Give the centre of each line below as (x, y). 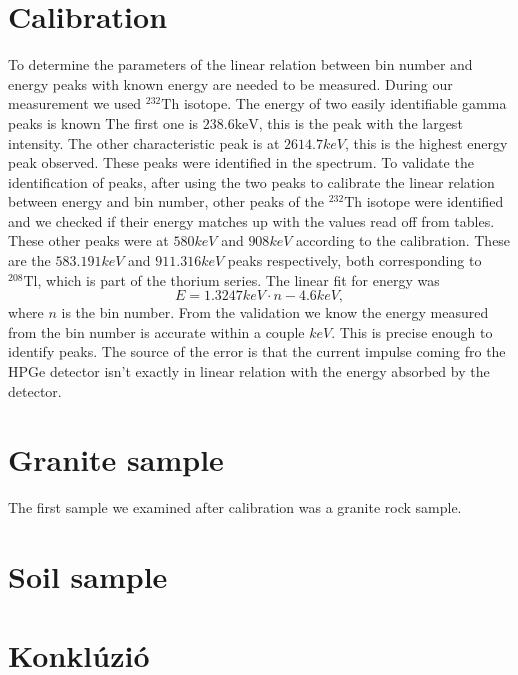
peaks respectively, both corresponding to (354, 260)
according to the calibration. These (403, 240)
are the (29, 260)
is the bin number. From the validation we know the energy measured (275, 312)
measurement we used (75, 103)
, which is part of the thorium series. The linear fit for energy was (238, 279)
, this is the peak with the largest (360, 122)
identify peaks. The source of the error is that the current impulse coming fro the (257, 351)
